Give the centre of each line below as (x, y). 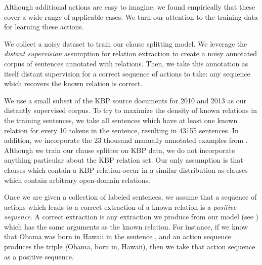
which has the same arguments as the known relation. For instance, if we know (126, 226)
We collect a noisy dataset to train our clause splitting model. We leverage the (126, 43)
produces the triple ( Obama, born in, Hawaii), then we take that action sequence (130, 247)
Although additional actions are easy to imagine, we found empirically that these (130, 7)
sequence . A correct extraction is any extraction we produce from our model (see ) (131, 217)
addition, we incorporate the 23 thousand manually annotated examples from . (126, 140)
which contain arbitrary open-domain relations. (77, 180)
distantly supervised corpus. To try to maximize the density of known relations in (130, 110)
